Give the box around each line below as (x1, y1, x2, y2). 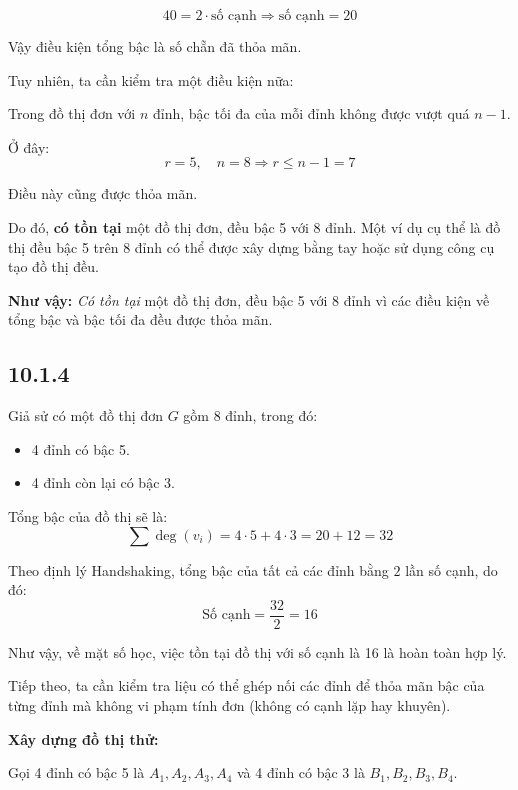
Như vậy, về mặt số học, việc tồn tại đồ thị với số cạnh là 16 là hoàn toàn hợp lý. (8, 641, 507, 662)
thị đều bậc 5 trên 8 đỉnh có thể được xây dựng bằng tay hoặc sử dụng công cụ (8, 236, 495, 257)
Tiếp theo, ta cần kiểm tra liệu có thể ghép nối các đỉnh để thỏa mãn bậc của (8, 675, 485, 696)
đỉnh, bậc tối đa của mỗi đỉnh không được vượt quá (152, 103, 470, 124)
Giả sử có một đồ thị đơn (8, 405, 163, 426)
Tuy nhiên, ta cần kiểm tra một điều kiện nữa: (8, 69, 294, 90)
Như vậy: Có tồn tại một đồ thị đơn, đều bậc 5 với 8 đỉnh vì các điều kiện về (8, 289, 490, 310)
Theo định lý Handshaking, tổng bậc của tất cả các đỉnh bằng (8, 559, 389, 580)
